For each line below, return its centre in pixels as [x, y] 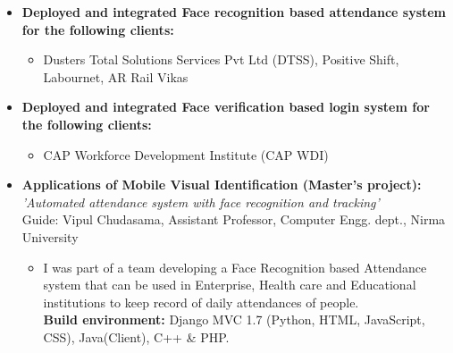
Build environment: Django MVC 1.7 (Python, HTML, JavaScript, [234, 319]
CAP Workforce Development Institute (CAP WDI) [186, 154]
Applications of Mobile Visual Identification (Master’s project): [222, 185]
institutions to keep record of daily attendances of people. [201, 302]
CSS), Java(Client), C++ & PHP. [136, 336]
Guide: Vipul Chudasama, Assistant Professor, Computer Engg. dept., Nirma [234, 219]
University [50, 236]
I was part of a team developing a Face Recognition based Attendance [235, 267]
